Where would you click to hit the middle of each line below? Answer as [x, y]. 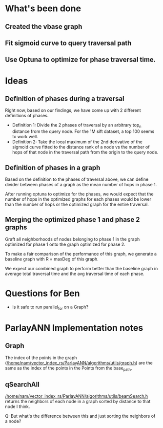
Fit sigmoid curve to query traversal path [68, 43]
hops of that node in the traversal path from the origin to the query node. [85, 152]
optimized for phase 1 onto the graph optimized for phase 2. [65, 244]
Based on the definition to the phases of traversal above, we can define [77, 179]
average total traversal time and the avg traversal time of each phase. [75, 274]
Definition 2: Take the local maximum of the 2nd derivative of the [77, 142]
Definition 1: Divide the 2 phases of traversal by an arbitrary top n [77, 126]
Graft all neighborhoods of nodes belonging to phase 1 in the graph [72, 239]
